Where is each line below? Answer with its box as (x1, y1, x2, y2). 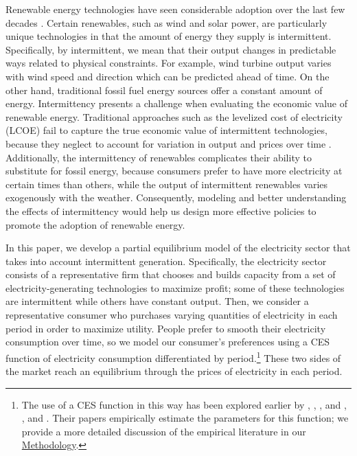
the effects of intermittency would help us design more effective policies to (5, 203, 316, 218)
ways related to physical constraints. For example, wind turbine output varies (5, 56, 332, 70)
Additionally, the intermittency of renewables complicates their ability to (5, 150, 312, 164)
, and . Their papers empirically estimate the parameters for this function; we (21, 411, 349, 425)
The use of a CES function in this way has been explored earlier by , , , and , (21, 397, 347, 411)
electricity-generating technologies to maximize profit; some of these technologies (5, 280, 345, 295)
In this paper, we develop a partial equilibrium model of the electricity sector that (5, 240, 351, 255)
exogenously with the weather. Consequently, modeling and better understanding (5, 190, 347, 205)
